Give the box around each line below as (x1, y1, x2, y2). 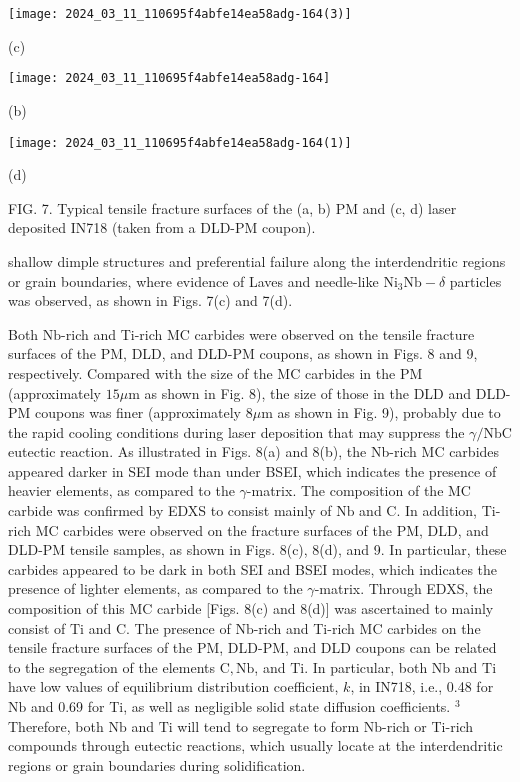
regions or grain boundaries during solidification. (8, 754, 306, 775)
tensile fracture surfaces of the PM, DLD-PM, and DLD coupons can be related (8, 637, 497, 658)
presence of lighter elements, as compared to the (8, 578, 303, 599)
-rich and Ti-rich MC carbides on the (253, 617, 481, 638)
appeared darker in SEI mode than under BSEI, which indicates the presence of (8, 460, 497, 481)
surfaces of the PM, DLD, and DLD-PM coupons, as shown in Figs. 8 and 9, (8, 343, 478, 364)
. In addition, (396, 500, 477, 521)
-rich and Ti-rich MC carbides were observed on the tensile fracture (61, 323, 475, 344)
